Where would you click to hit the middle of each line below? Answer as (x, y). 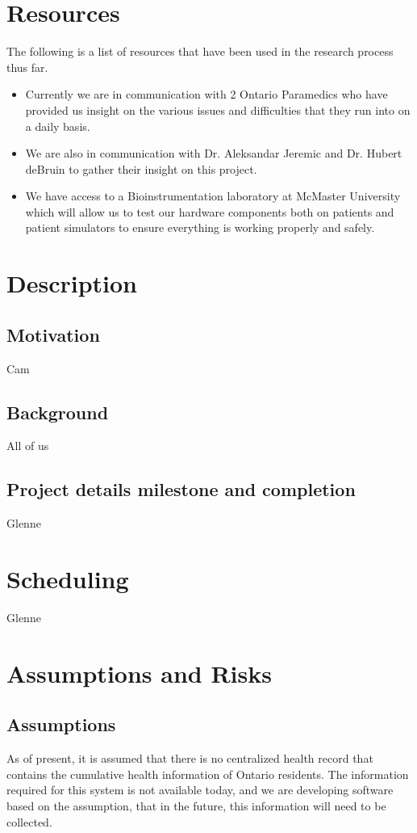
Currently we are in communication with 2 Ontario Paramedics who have (206, 94)
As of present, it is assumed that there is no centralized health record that (190, 758)
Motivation (53, 334)
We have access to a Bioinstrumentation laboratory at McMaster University (213, 196)
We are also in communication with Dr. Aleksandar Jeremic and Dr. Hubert (214, 153)
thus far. (27, 67)
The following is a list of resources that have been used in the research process (200, 51)
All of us (28, 446)
